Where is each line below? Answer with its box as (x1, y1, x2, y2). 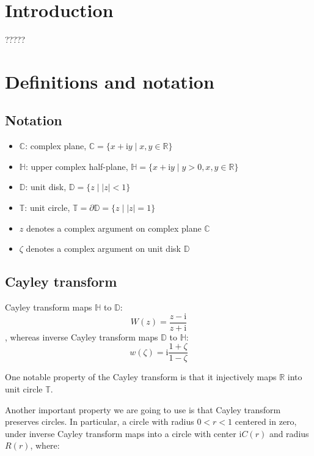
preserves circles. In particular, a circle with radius (5, 415, 194, 428)
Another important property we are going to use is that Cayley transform (5, 403, 281, 416)
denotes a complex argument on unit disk (26, 242, 181, 255)
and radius (269, 427, 309, 439)
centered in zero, (235, 415, 297, 428)
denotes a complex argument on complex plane (26, 221, 202, 234)
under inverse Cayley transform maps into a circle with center (5, 427, 236, 439)
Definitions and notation (5, 68, 214, 94)
